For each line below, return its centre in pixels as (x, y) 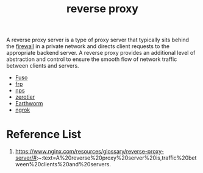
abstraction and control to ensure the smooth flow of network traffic (92, 59)
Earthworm (29, 104)
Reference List (44, 134)
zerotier (25, 97)
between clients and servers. (43, 66)
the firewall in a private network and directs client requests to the (88, 46)
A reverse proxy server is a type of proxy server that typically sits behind (98, 40)
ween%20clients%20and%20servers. (63, 164)
